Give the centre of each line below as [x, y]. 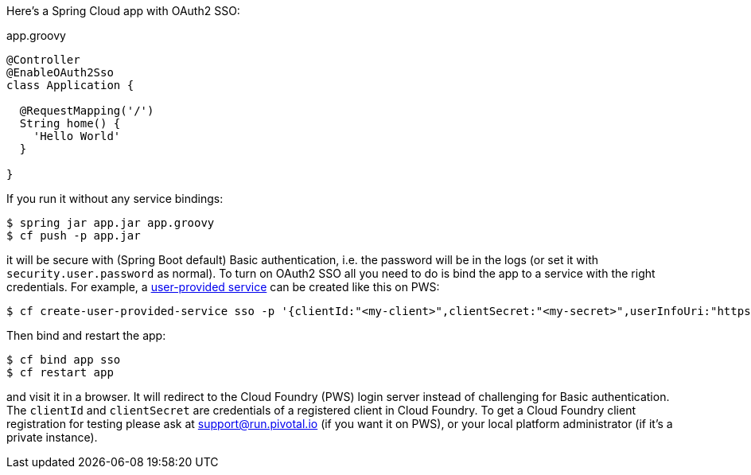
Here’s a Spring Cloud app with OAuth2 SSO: [123, 11]
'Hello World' [77, 136]
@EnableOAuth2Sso [60, 72]
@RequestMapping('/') [87, 111]
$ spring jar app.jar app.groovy [111, 223]
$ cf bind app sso [64, 360]
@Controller [43, 60]
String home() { [70, 123]
